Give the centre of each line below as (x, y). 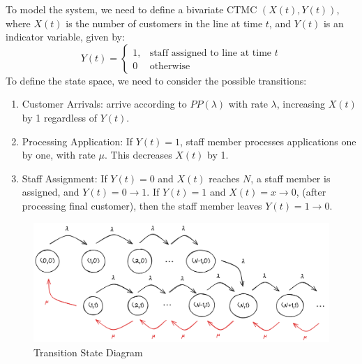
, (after (311, 192)
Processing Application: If (77, 141)
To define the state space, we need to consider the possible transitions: (156, 80)
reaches (224, 178)
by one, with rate (59, 155)
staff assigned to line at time (211, 53)
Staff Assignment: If (65, 178)
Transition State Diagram (88, 352)
